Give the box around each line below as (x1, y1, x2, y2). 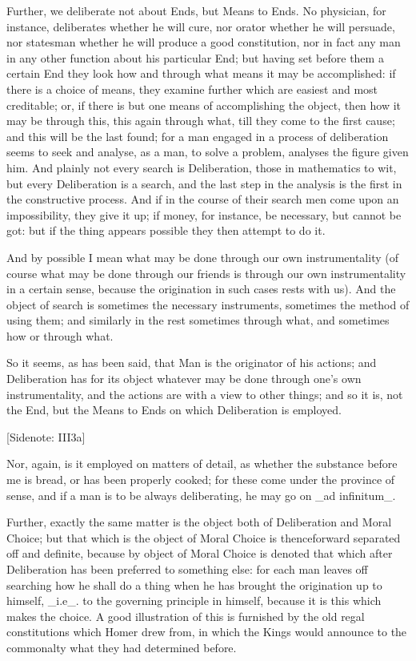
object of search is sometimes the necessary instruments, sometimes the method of (6, 296, 410, 312)
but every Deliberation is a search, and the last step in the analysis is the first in (6, 175, 402, 191)
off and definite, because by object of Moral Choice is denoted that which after (6, 545, 393, 562)
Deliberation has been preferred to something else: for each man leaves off (6, 561, 368, 577)
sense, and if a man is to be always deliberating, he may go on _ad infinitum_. (6, 486, 396, 503)
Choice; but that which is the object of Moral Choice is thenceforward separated (6, 529, 401, 546)
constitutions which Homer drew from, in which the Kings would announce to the (6, 623, 407, 640)
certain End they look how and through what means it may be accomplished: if (6, 65, 396, 82)
